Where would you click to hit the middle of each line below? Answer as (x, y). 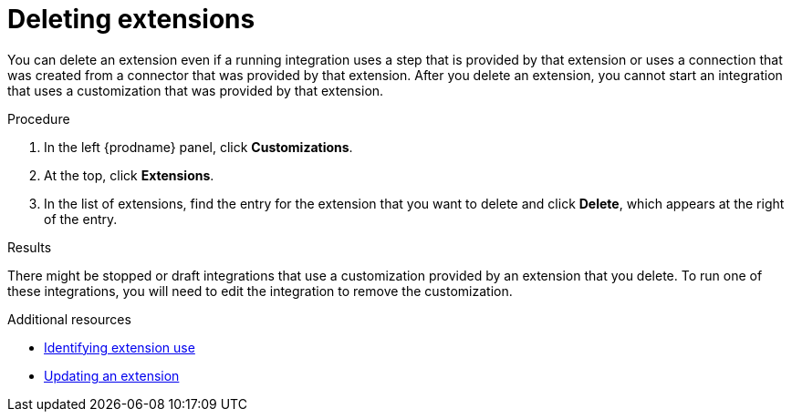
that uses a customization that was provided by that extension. (196, 90)
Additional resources (69, 319)
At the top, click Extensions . (129, 175)
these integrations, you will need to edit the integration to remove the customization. (260, 291)
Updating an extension (112, 375)
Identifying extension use (120, 347)
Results (30, 247)
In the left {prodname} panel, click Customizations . (198, 147)
